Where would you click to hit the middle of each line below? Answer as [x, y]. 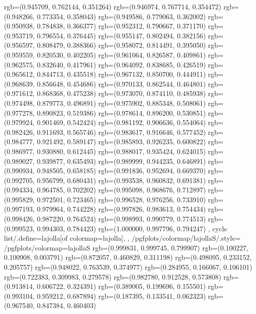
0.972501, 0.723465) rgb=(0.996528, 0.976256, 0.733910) [121, 199]
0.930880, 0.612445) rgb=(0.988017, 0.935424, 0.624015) [121, 151]
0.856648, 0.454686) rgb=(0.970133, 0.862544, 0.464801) [121, 83]
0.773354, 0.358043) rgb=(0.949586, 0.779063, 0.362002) [121, 16]
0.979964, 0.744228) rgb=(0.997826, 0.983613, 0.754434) [121, 209]
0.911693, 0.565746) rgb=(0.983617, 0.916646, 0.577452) [121, 132]
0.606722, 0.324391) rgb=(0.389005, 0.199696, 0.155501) [121, 286]
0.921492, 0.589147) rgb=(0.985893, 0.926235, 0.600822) [121, 141]
